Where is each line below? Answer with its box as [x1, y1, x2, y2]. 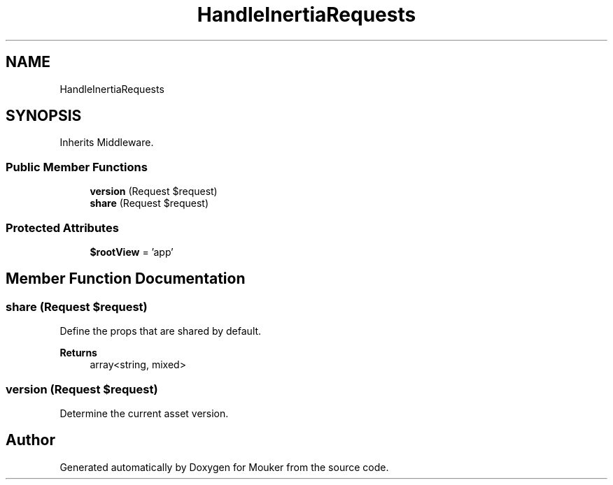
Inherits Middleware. [59, 136, 154, 149]
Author [6, 431, 55, 449]
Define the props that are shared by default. [59, 325, 262, 338]
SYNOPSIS [6, 107, 82, 125]
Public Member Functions [6, 159, 148, 174]
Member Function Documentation [6, 270, 246, 288]
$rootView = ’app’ [90, 245, 174, 258]
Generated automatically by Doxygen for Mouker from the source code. [59, 461, 389, 473]
